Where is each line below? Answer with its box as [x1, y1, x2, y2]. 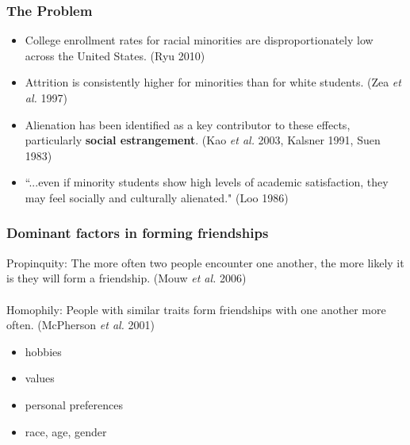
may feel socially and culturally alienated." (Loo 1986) [25, 189, 289, 205]
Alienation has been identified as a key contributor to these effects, [25, 116, 351, 132]
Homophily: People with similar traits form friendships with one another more [6, 301, 386, 317]
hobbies [25, 343, 62, 359]
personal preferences [25, 396, 123, 412]
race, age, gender [25, 423, 107, 439]
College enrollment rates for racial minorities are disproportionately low [25, 32, 374, 48]
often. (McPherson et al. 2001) [6, 316, 155, 333]
